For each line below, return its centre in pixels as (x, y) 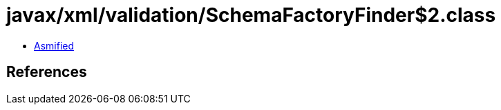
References (47, 72)
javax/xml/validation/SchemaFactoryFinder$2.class (251, 15)
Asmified (54, 45)
